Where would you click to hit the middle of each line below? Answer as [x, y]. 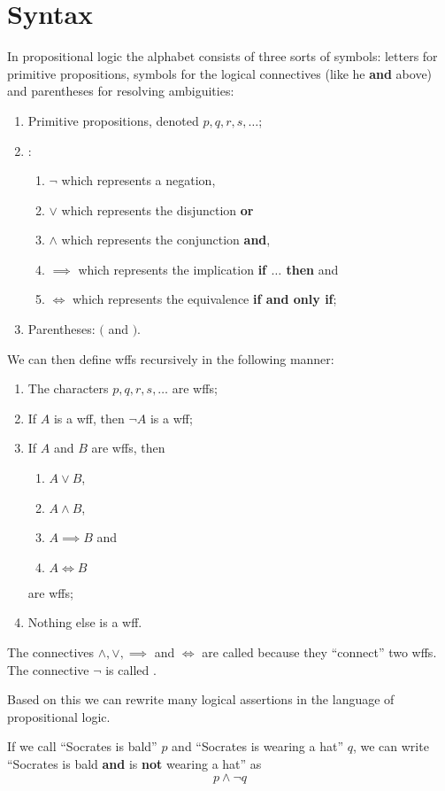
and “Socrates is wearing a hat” [257, 746]
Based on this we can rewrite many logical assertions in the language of [201, 699]
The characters [68, 388]
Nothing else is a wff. [85, 622]
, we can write [391, 746]
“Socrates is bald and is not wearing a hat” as [134, 763]
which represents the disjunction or [157, 209]
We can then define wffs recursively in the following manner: [171, 358]
